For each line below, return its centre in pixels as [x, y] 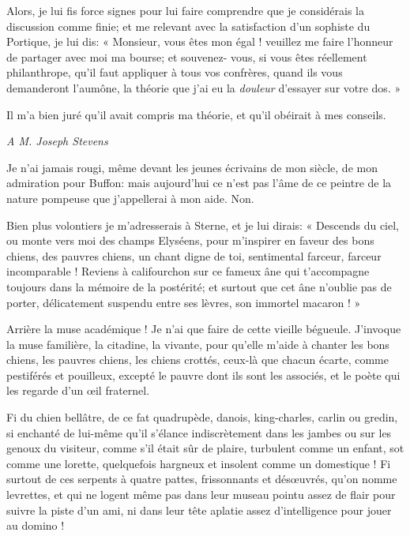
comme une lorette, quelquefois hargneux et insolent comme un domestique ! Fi [199, 463]
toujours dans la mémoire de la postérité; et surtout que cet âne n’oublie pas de [199, 286]
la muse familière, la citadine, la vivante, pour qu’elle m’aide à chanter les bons [198, 344]
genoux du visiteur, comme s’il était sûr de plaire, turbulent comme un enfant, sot [205, 448]
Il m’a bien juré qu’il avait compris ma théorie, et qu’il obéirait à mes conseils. [196, 114]
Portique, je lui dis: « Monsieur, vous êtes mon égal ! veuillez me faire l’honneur [200, 41]
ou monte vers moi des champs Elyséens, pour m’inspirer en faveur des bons [190, 240]
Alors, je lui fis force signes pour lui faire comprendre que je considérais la [186, 10]
